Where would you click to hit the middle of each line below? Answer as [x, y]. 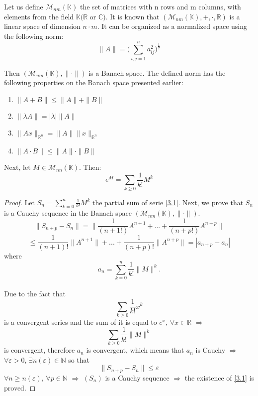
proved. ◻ [20, 387]
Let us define [24, 6]
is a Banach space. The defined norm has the [157, 72]
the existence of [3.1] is [219, 377]
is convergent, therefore [40, 350]
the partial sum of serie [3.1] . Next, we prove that [168, 202]
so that [79, 359]
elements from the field [39, 16]
